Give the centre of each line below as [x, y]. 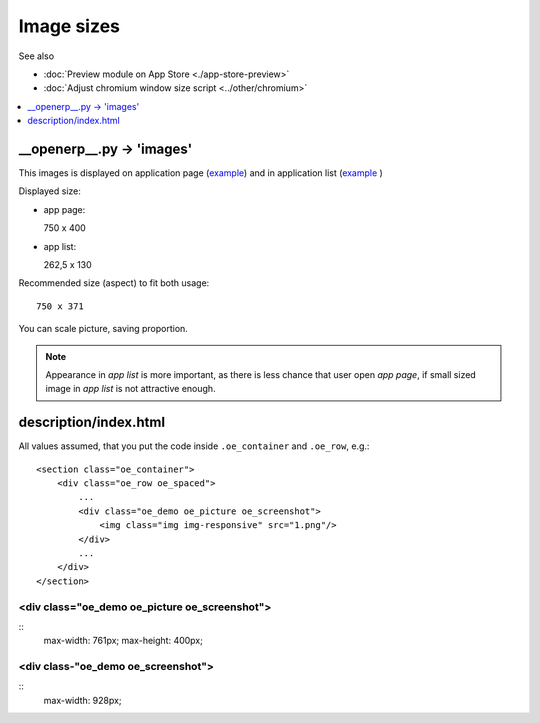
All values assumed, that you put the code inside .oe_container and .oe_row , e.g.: [194, 446]
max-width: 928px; [82, 700]
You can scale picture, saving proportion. [103, 329]
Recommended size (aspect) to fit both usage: [114, 283]
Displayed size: [50, 191]
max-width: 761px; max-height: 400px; [123, 641]
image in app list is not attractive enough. [130, 389]
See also [36, 56]
